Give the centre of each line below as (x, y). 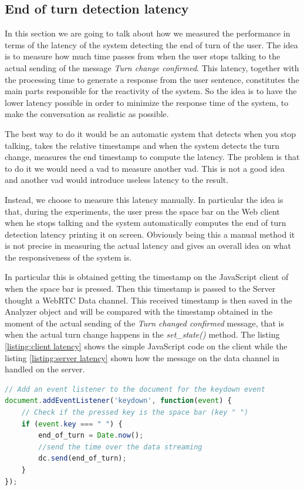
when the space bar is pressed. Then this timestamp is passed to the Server (140, 289)
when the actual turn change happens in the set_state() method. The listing (142, 334)
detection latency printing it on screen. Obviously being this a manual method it (150, 234)
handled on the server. (45, 369)
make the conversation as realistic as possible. (87, 114)
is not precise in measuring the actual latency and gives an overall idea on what (148, 246)
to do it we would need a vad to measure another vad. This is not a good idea (145, 168)
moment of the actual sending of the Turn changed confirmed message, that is (144, 323)
